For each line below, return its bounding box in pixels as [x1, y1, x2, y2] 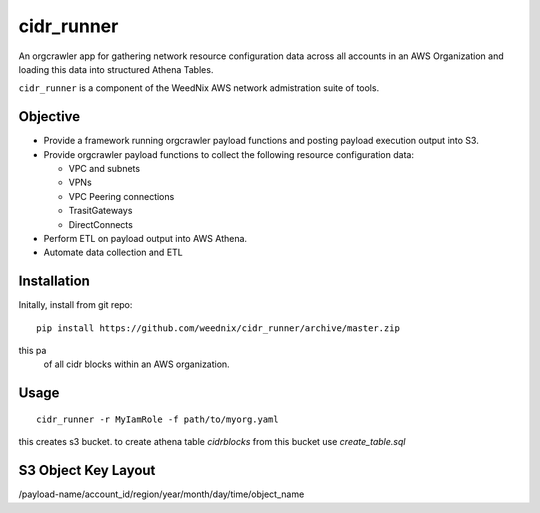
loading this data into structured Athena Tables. [18, 63, 214, 75]
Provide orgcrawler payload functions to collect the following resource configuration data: [43, 148, 415, 160]
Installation [18, 273, 90, 290]
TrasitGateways [68, 205, 133, 217]
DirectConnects [68, 218, 134, 230]
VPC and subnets [68, 163, 140, 175]
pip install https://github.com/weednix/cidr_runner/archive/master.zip [36, 322, 400, 334]
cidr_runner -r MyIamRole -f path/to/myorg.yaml [36, 413, 279, 425]
